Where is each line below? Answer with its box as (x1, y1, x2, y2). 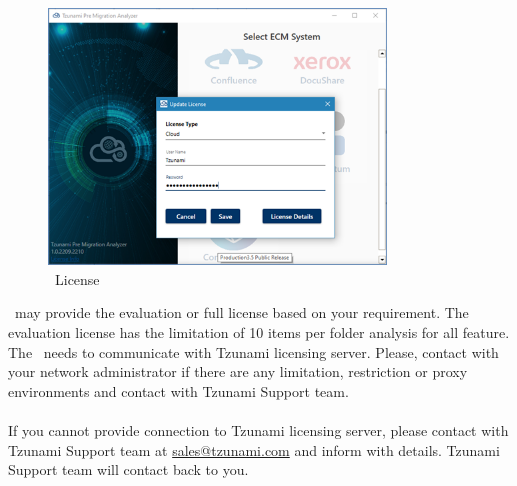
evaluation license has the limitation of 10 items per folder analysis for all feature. (8, 322, 510, 342)
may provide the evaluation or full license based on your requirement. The (14, 302, 469, 323)
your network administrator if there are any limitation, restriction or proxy (8, 361, 468, 382)
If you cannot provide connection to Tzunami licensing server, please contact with (8, 419, 509, 440)
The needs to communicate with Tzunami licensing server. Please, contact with (8, 341, 499, 362)
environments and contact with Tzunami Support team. (8, 380, 349, 401)
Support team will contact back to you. (8, 459, 249, 480)
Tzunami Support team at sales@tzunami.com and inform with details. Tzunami (8, 439, 500, 460)
